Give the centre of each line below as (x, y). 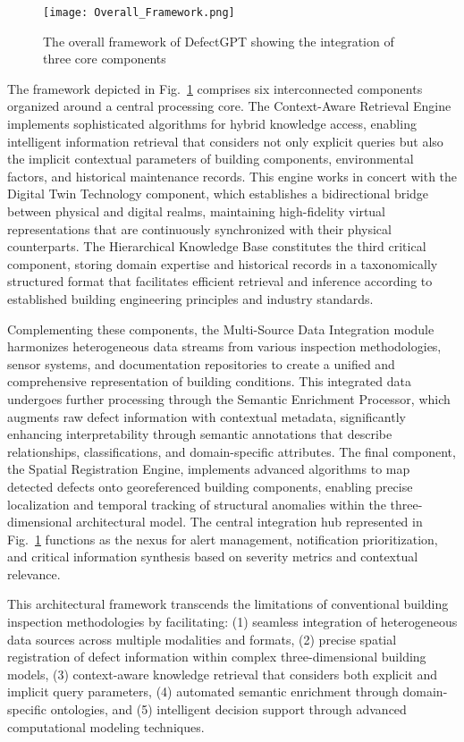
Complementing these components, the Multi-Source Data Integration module (221, 329)
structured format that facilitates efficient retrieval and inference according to (220, 281)
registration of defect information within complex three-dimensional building (217, 657)
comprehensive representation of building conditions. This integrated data (210, 381)
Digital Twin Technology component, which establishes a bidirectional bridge (218, 194)
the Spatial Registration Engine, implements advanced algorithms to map (209, 469)
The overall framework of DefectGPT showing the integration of (219, 41)
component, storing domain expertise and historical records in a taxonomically (223, 263)
